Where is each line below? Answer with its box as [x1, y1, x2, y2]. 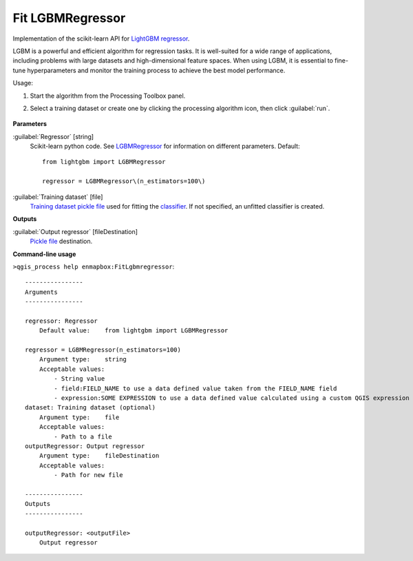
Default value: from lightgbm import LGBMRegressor [39, 327, 229, 335]
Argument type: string [39, 355, 127, 363]
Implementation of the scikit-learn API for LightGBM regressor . [12, 34, 190, 43]
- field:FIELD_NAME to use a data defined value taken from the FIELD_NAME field [54, 384, 337, 392]
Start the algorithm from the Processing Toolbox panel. [30, 92, 186, 100]
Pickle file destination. [30, 237, 93, 246]
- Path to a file [54, 432, 113, 441]
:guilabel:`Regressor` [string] [12, 132, 94, 140]
